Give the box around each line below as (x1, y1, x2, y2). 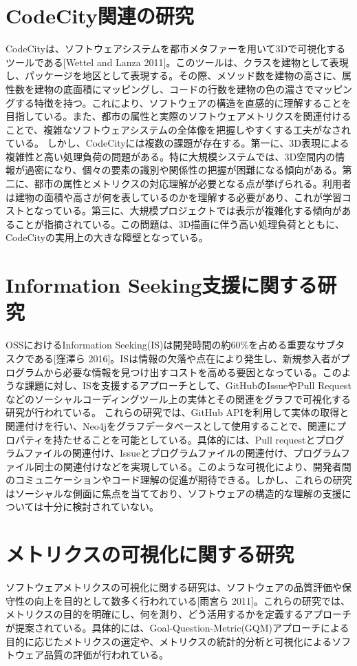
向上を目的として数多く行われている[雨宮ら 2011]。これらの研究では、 (34, 593, 350, 607)
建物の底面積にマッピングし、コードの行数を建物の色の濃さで (34, 81, 314, 96)
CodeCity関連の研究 (6, 1, 194, 30)
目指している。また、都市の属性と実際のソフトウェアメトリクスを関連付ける (6, 109, 351, 123)
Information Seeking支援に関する (6, 271, 318, 299)
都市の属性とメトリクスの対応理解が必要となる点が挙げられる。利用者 (34, 176, 351, 191)
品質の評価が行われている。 (43, 647, 169, 662)
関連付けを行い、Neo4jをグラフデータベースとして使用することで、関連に (6, 418, 336, 433)
